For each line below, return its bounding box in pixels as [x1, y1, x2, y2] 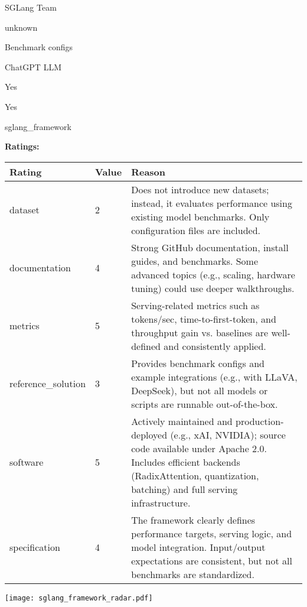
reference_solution [9, 376, 86, 391]
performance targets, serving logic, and [131, 526, 292, 540]
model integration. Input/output [131, 540, 266, 554]
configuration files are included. [131, 223, 261, 237]
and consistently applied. [164, 339, 266, 353]
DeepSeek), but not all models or [131, 383, 268, 397]
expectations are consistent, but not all [131, 553, 292, 567]
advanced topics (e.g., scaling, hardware [131, 267, 295, 281]
